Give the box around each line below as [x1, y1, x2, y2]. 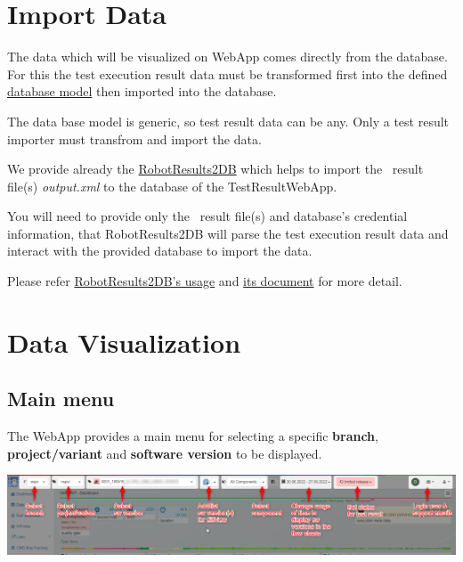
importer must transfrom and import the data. [7, 129, 262, 148]
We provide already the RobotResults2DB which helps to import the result [7, 159, 424, 178]
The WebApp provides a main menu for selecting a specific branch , [7, 427, 378, 445]
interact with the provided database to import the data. [7, 241, 313, 260]
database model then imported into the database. [7, 82, 277, 101]
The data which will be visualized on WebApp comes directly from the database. [7, 47, 448, 66]
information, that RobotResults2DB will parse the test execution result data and [7, 224, 449, 242]
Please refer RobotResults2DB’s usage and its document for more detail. [7, 272, 402, 290]
